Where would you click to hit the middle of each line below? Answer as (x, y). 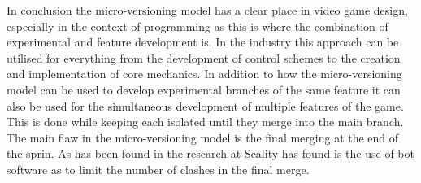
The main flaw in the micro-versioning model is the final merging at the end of (203, 137)
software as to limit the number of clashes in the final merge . (158, 169)
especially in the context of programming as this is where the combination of (197, 26)
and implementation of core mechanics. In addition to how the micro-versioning (204, 74)
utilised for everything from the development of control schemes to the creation (204, 57)
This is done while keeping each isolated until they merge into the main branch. (205, 122)
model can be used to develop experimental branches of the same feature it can (204, 89)
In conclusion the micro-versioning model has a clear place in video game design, (207, 10)
